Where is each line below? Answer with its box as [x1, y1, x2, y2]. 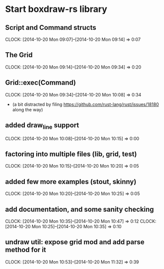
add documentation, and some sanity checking [5, 205, 154, 213]
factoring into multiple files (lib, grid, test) [5, 150, 137, 159]
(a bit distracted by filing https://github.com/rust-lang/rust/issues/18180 [12, 101, 159, 107]
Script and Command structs [5, 23, 96, 32]
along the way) [12, 106, 43, 112]
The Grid [5, 51, 33, 59]
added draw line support [5, 121, 80, 131]
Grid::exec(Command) [5, 79, 76, 87]
